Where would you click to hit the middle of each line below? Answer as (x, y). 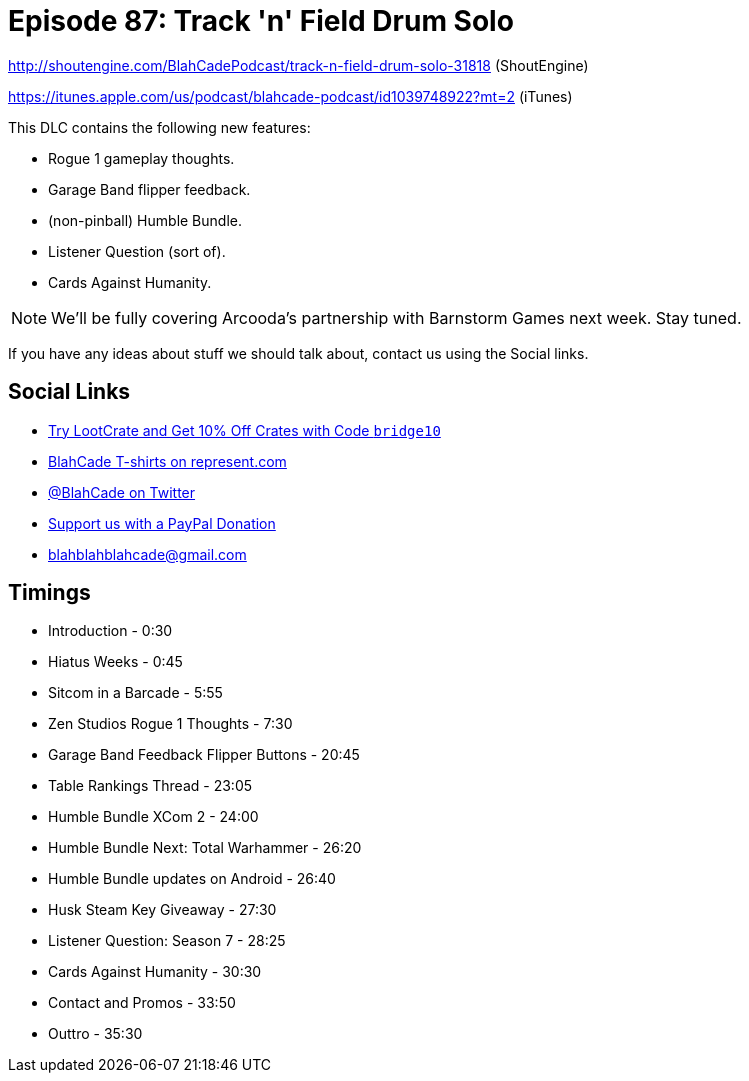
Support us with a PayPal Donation (162, 523)
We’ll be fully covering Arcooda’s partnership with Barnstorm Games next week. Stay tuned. (396, 317)
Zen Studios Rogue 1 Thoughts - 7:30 (170, 724)
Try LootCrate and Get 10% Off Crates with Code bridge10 (244, 430)
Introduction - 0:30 (110, 631)
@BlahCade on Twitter (122, 492)
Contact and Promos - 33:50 (142, 1003)
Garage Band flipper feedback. (149, 189)
